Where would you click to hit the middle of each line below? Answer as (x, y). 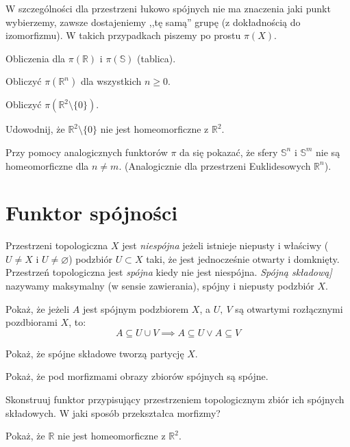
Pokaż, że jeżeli (38, 308)
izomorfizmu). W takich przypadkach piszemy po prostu (123, 35)
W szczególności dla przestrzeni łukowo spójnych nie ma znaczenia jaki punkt (168, 8)
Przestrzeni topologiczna (57, 245)
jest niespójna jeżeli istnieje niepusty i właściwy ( (225, 245)
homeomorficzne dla (47, 165)
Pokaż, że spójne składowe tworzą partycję (95, 353)
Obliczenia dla (36, 58)
